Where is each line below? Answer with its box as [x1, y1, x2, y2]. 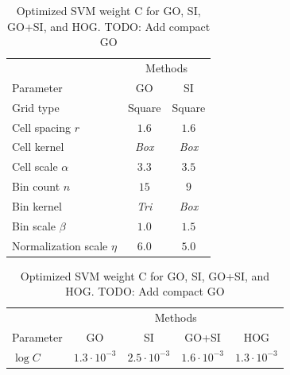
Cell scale [12, 158, 58, 175]
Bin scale [12, 217, 56, 234]
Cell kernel [12, 138, 64, 155]
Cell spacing [12, 118, 71, 135]
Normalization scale [12, 237, 108, 253]
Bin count [12, 178, 60, 195]
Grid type [12, 99, 60, 115]
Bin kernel [12, 197, 62, 214]
